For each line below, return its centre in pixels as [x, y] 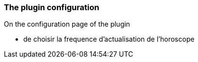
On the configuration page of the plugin [67, 24]
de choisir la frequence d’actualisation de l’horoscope [109, 39]
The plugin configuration [52, 7]
